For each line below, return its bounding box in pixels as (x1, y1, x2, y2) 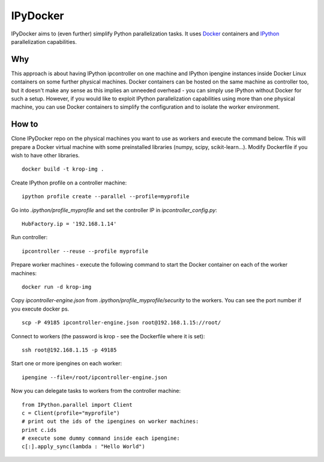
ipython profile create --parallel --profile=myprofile (22, 193, 190, 200)
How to (11, 119, 38, 129)
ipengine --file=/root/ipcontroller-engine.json (22, 374, 167, 381)
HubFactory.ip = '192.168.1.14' (22, 220, 117, 228)
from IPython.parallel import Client (22, 401, 133, 408)
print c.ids (22, 427, 57, 433)
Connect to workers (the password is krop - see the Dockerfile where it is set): (11, 332, 205, 339)
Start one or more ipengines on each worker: (11, 360, 122, 367)
